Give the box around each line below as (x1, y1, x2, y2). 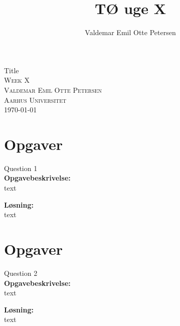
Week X (4, 75, 30, 85)
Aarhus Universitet (4, 94, 67, 105)
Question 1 (4, 162, 38, 173)
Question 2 (4, 267, 38, 278)
